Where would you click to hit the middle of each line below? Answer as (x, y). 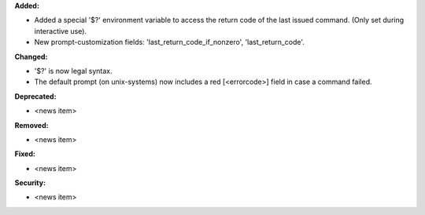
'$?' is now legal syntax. (74, 71)
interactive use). (60, 31)
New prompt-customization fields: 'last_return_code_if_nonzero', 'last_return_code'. (169, 42)
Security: (30, 183)
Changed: (31, 56)
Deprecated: (35, 96)
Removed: (31, 125)
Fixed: (25, 154)
